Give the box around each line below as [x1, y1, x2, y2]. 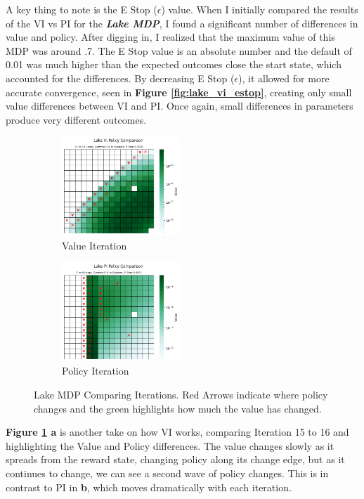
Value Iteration [62, 238, 127, 252]
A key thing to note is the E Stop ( [6, 2, 157, 16]
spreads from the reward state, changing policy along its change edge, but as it [6, 452, 345, 467]
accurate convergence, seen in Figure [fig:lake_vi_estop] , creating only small [6, 84, 352, 99]
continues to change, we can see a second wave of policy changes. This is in [6, 465, 329, 480]
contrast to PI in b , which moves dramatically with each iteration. [6, 479, 292, 494]
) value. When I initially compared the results [161, 2, 358, 16]
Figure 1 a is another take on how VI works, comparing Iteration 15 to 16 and [6, 425, 349, 439]
